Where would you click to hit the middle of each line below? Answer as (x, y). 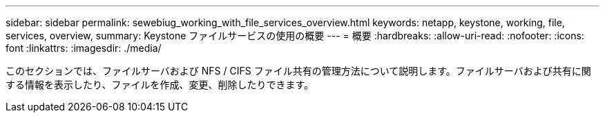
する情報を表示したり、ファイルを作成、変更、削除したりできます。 (160, 85)
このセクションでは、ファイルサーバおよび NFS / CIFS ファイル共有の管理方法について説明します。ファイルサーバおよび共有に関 (298, 71)
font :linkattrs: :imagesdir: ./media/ (84, 48)
